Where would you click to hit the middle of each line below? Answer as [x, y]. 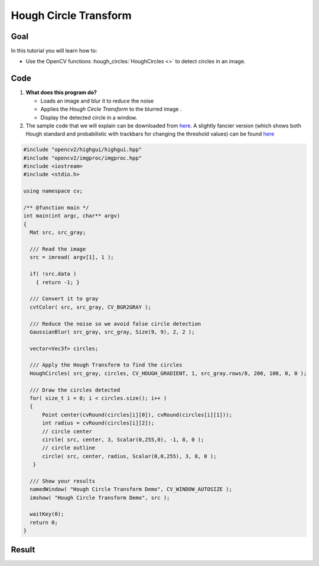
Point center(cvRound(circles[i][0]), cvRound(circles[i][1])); [137, 415]
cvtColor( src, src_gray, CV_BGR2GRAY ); [91, 307]
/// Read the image [58, 249]
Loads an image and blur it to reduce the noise [97, 101]
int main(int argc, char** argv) [72, 216]
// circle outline [69, 448]
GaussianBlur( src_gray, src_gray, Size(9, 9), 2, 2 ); [112, 332]
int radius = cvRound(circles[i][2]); [98, 423]
